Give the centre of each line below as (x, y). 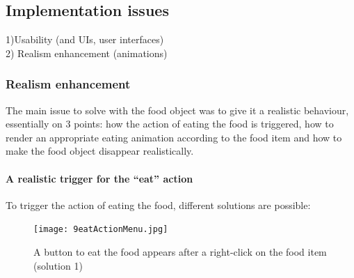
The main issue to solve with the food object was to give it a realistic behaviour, (177, 110)
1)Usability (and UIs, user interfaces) (85, 39)
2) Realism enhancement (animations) (87, 53)
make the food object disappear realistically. (100, 151)
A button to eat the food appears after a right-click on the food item (180, 252)
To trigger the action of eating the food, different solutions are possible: (158, 204)
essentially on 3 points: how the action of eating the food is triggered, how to (170, 124)
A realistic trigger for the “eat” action (99, 178)
